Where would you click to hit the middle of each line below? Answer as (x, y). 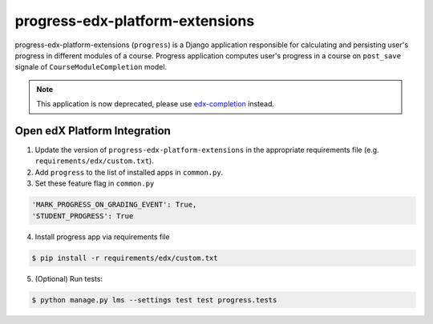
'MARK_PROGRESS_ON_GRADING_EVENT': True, (114, 205)
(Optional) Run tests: (69, 278)
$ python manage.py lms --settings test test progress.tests (154, 300)
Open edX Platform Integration (93, 131)
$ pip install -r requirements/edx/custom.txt (125, 258)
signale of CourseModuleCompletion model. (91, 67)
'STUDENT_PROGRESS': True (83, 216)
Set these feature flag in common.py (95, 183)
